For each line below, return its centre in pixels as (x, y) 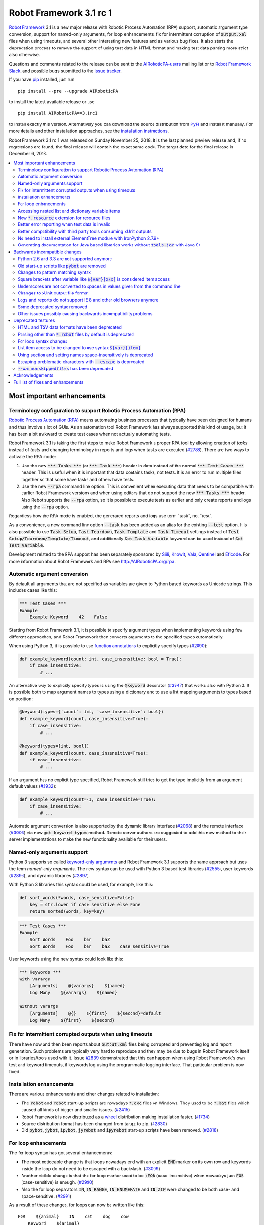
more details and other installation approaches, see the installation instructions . (89, 131)
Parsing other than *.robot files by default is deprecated (76, 334)
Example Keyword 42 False (68, 617)
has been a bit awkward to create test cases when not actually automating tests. (90, 434)
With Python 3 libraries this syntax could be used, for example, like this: (81, 884)
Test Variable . (26, 545)
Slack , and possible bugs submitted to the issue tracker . (66, 71)
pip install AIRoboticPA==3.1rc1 (58, 113)
